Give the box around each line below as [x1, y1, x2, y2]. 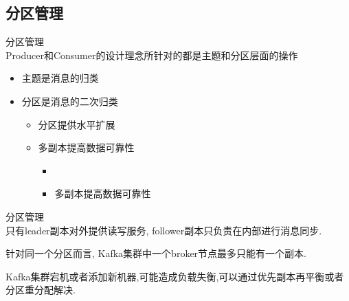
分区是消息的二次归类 [21, 93, 118, 108]
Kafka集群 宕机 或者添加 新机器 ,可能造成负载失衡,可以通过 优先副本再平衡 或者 [5, 269, 344, 283]
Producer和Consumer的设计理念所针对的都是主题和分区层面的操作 [5, 47, 298, 62]
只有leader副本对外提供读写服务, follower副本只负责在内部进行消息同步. [5, 223, 322, 237]
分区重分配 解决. [5, 282, 76, 297]
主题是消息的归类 [21, 71, 99, 85]
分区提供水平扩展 [38, 117, 115, 131]
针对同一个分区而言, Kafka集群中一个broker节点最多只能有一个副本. [5, 246, 306, 260]
